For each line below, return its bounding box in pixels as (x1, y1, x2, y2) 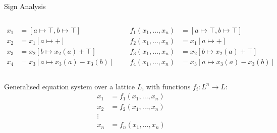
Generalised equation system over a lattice (4, 81, 135, 91)
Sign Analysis (4, 1, 46, 11)
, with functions (142, 81, 191, 91)
